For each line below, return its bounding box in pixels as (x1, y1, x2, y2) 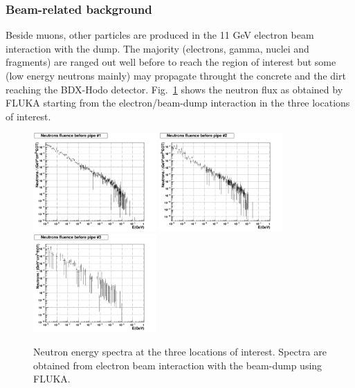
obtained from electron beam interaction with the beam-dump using (33, 358, 322, 372)
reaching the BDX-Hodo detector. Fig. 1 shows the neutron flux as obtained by (6, 82, 343, 96)
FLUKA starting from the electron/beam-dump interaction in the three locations (6, 95, 350, 110)
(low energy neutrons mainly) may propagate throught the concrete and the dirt (6, 68, 346, 82)
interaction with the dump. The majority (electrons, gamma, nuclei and (6, 41, 309, 55)
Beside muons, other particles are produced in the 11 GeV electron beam (6, 28, 314, 42)
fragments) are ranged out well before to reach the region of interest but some (6, 55, 336, 69)
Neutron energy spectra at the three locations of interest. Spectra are (33, 344, 327, 358)
